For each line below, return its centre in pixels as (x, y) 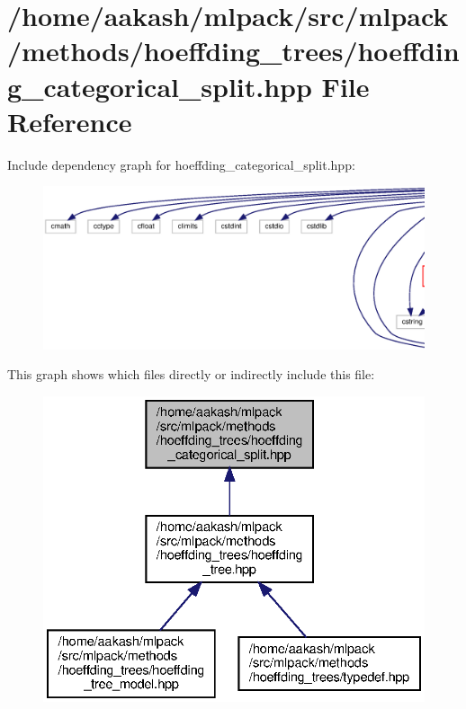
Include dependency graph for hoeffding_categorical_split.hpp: (181, 164)
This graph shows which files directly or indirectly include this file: (191, 374)
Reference (70, 121)
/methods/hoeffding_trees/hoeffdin (233, 51)
